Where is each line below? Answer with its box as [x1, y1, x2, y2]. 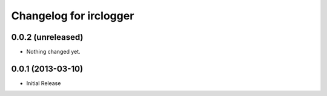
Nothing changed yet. [26, 48, 81, 56]
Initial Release [26, 79, 61, 87]
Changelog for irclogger [11, 9, 134, 22]
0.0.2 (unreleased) [11, 32, 84, 42]
